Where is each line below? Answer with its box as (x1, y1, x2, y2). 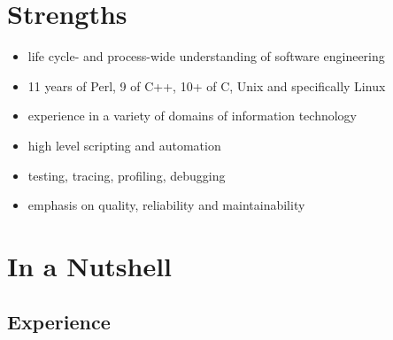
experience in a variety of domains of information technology (27, 106, 358, 125)
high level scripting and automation (27, 135, 221, 154)
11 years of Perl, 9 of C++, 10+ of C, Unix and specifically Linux (27, 76, 386, 95)
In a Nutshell (7, 247, 173, 283)
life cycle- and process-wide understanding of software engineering (27, 47, 385, 66)
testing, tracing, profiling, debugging (27, 166, 226, 184)
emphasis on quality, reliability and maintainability (27, 196, 305, 214)
